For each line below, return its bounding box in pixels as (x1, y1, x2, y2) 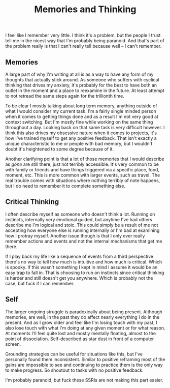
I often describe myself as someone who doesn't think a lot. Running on (5, 211, 155, 217)
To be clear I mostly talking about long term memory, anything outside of (5, 103, 157, 109)
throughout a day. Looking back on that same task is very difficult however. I (5, 125, 165, 130)
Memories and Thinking (34, 4, 137, 15)
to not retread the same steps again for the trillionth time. (5, 93, 124, 99)
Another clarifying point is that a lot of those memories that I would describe (5, 156, 165, 162)
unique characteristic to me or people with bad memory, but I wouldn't (5, 141, 153, 146)
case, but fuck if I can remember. (5, 280, 75, 286)
